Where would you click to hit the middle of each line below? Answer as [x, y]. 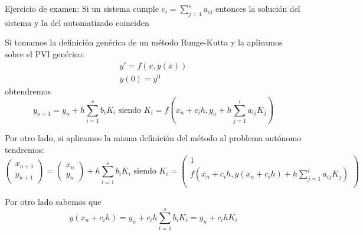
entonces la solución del [258, 8]
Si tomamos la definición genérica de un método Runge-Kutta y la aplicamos [144, 42]
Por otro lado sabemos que [53, 202]
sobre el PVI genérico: [45, 53]
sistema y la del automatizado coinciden [77, 22]
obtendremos [28, 91]
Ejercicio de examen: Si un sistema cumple [82, 8]
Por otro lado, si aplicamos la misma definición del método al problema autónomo [153, 138]
